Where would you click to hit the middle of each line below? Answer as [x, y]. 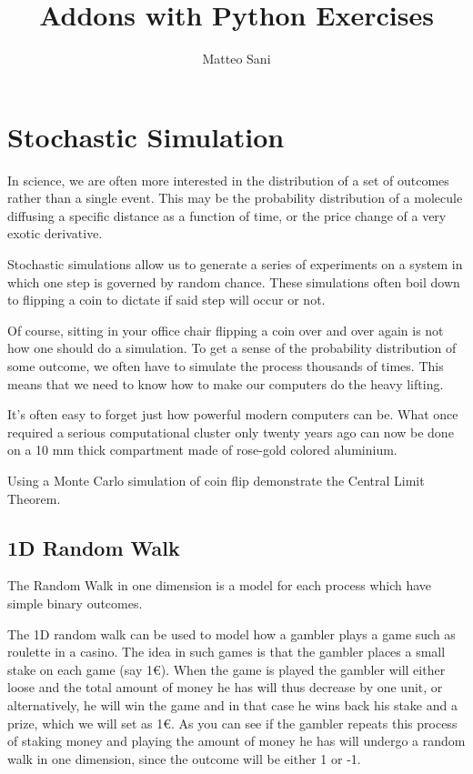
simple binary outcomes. [75, 603]
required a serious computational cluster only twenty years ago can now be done [231, 432]
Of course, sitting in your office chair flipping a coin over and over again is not [226, 330]
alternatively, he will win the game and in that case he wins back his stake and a [232, 704]
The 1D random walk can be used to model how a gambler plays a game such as [231, 633]
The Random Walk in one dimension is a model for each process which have [220, 585]
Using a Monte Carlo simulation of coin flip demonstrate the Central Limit [216, 480]
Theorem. [34, 498]
